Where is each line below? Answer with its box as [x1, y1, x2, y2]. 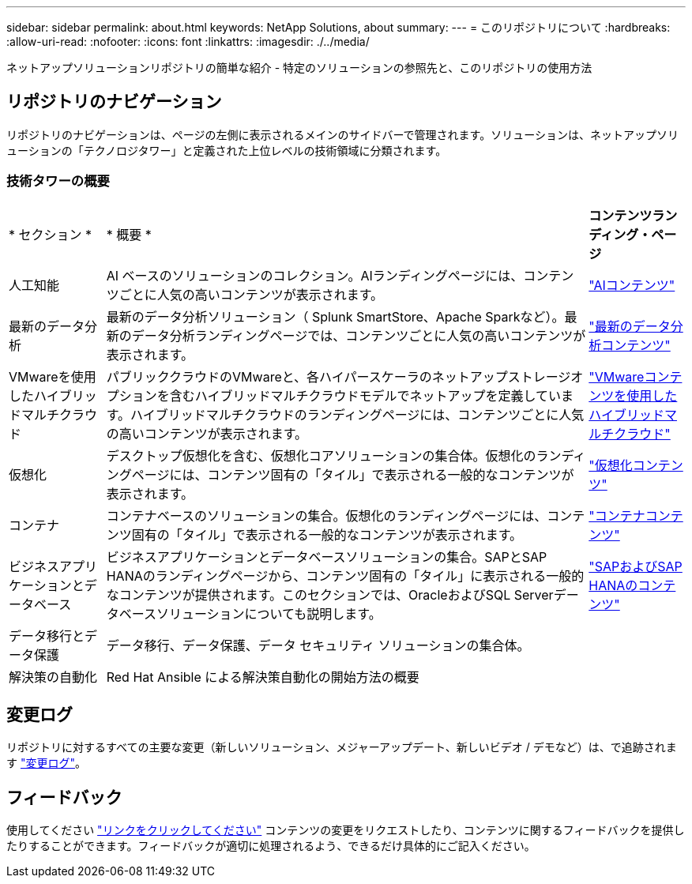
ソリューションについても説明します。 [156, 605, 382, 622]
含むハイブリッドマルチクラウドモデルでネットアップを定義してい [169, 387, 561, 404]
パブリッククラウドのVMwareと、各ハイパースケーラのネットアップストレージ [106, 368, 571, 385]
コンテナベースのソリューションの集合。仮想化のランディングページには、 [106, 507, 547, 524]
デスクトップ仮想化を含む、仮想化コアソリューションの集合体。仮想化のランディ [106, 447, 586, 464]
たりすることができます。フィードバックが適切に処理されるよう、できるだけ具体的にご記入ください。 [6, 839, 536, 853]
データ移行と [9, 627, 85, 644]
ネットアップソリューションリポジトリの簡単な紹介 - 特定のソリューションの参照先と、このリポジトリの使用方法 [6, 61, 592, 74]
